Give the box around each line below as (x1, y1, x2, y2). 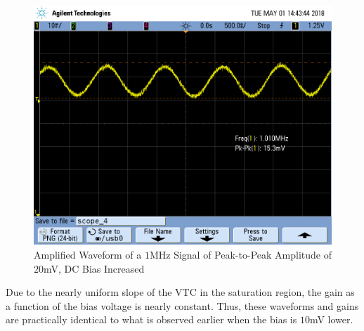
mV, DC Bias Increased (44, 261, 145, 275)
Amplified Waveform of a (34, 247, 142, 261)
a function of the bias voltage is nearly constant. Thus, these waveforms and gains (6, 298, 359, 313)
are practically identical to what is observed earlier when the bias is (6, 312, 297, 327)
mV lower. (309, 312, 353, 327)
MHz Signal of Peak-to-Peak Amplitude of (149, 247, 332, 261)
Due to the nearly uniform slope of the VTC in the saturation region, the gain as (6, 285, 355, 299)
